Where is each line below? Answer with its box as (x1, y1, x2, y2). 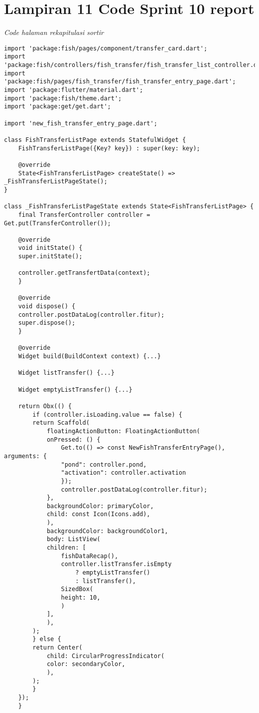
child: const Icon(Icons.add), (46, 511, 150, 518)
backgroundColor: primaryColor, (46, 502, 154, 510)
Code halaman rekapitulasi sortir (4, 27, 104, 37)
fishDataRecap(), (61, 552, 119, 560)
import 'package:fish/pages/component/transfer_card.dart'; (4, 44, 208, 52)
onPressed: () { (46, 436, 101, 443)
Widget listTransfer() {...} (18, 369, 115, 377)
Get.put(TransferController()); (4, 219, 111, 227)
